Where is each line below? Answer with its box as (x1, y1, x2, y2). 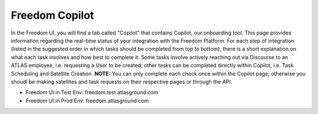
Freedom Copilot (11, 9, 94, 22)
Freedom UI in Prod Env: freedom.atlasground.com (25, 97, 150, 104)
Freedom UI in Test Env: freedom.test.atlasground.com (25, 89, 158, 96)
